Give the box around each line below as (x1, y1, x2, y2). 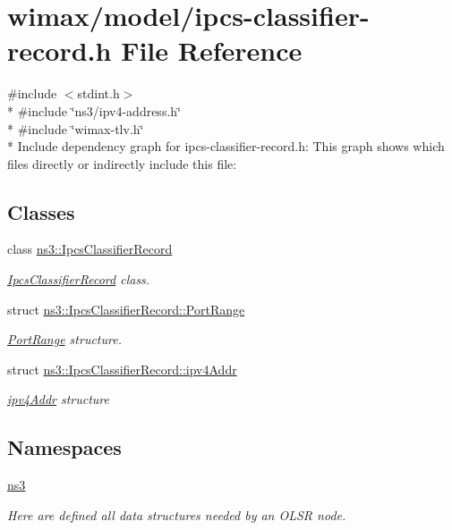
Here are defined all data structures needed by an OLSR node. (7, 505, 346, 524)
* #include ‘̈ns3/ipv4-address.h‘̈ (7, 101, 181, 120)
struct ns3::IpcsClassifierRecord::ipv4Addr (7, 359, 237, 378)
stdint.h (77, 84, 120, 103)
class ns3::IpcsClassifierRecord (7, 240, 173, 258)
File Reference (121, 32, 303, 69)
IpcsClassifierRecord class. (7, 270, 150, 289)
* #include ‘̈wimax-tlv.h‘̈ (7, 119, 144, 138)
